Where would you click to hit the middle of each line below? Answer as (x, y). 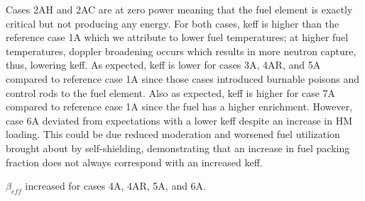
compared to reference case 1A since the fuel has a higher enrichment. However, (179, 107)
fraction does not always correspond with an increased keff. (134, 162)
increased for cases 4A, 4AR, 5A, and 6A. (116, 186)
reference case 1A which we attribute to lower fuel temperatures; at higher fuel (177, 37)
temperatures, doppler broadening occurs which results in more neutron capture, (181, 51)
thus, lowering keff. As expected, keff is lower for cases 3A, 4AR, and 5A (163, 65)
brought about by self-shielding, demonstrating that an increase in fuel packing (178, 148)
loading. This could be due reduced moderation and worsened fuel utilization (173, 134)
